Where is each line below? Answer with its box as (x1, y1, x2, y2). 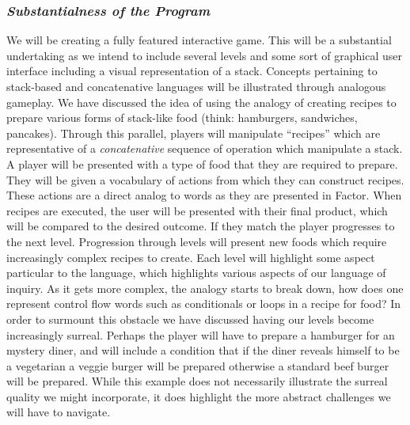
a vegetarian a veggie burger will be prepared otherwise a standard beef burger (6, 357, 389, 374)
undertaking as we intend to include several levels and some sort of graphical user (6, 47, 402, 63)
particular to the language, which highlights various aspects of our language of (6, 264, 386, 281)
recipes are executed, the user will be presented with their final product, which (6, 202, 388, 218)
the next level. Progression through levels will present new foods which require (6, 233, 387, 249)
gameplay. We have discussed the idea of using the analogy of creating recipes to (6, 93, 397, 110)
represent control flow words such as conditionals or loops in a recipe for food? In (6, 295, 401, 312)
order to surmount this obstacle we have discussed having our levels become (6, 310, 374, 327)
